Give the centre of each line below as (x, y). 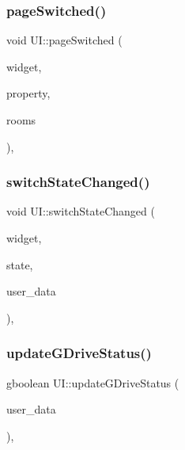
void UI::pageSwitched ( (64, 40)
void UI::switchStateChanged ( (81, 211)
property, (28, 93)
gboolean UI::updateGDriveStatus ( (93, 382)
